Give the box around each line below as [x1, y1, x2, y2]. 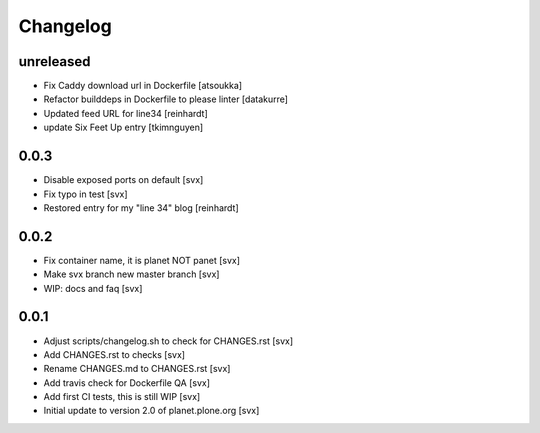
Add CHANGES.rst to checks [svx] [43, 348, 185, 360]
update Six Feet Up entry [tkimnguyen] [43, 121, 204, 134]
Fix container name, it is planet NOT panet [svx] [43, 254, 240, 266]
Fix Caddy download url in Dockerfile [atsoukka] [43, 80, 243, 92]
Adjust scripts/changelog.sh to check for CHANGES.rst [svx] [43, 335, 294, 347]
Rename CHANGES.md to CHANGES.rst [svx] [43, 363, 231, 375]
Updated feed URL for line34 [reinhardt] [43, 107, 209, 119]
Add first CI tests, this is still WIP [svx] [43, 391, 201, 403]
